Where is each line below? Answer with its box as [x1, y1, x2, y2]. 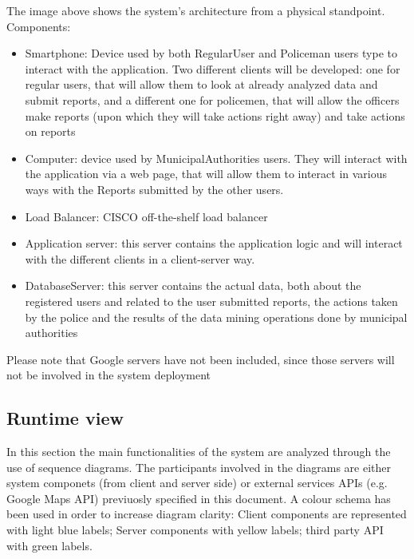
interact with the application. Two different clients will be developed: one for [25, 60, 400, 77]
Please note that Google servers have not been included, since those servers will [6, 351, 395, 367]
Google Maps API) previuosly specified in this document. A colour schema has [6, 490, 391, 506]
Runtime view [6, 406, 124, 430]
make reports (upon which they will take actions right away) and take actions [25, 107, 405, 124]
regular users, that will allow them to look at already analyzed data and [25, 76, 378, 93]
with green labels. [6, 537, 93, 553]
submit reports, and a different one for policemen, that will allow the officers [25, 91, 400, 108]
